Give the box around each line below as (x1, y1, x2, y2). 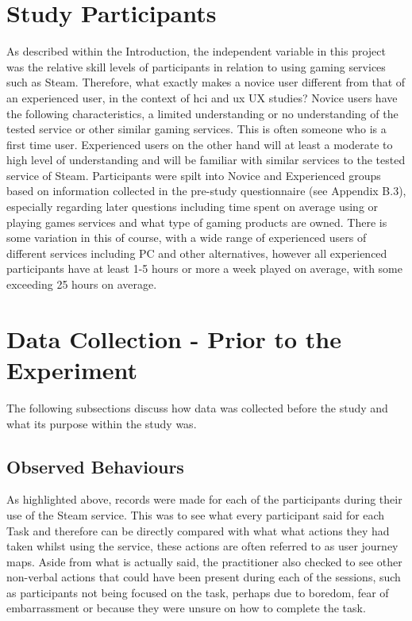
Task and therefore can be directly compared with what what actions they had (6, 522, 390, 539)
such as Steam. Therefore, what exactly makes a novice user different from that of (6, 74, 406, 90)
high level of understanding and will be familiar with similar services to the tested (6, 151, 406, 168)
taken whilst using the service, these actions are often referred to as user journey (6, 538, 399, 554)
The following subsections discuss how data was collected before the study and (6, 399, 388, 416)
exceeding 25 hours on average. (6, 276, 157, 293)
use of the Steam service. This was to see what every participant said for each (6, 506, 385, 523)
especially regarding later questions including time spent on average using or (6, 198, 379, 215)
